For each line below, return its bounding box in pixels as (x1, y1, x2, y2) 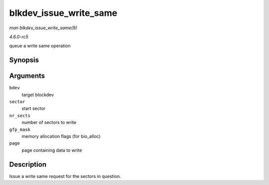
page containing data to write (21, 147, 82, 153)
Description (9, 160, 47, 169)
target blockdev (21, 92, 54, 98)
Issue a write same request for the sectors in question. (9, 173, 122, 179)
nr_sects (9, 113, 31, 119)
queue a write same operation (9, 43, 71, 49)
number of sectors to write (21, 120, 77, 125)
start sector (21, 106, 46, 112)
